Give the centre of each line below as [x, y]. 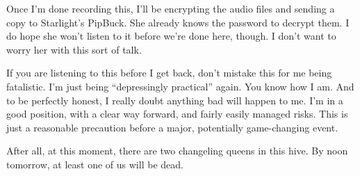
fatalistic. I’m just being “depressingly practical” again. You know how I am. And [180, 86]
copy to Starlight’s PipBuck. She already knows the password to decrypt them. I [178, 22]
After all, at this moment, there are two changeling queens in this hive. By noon [177, 151]
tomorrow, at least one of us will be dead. [95, 164]
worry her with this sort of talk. [74, 49]
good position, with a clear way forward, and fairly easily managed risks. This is [177, 114]
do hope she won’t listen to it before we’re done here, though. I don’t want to [171, 36]
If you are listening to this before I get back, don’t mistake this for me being [169, 73]
